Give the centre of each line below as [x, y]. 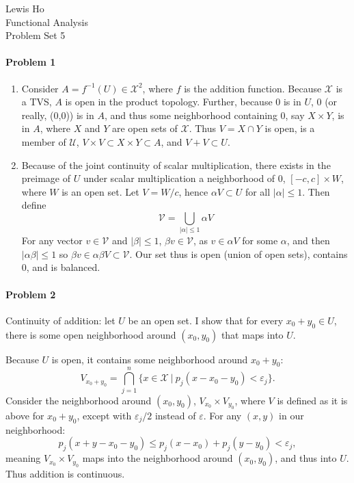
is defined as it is [312, 400]
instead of [175, 415]
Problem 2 [31, 294]
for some [260, 240]
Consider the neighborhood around [79, 400]
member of [44, 141]
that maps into [252, 334]
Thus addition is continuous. [65, 473]
